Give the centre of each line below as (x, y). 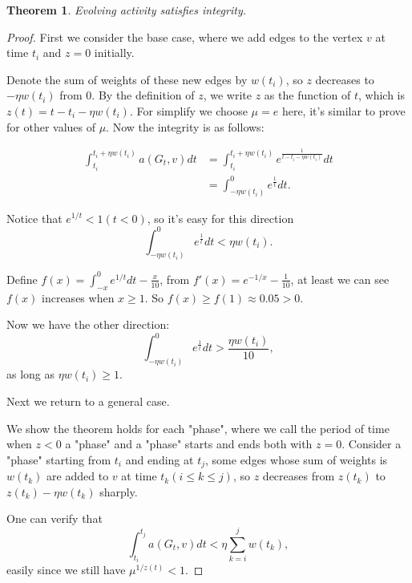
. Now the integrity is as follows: (185, 126)
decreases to (345, 79)
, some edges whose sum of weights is (297, 459)
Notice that (34, 218)
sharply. (119, 491)
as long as (31, 374)
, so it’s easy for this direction (220, 218)
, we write (228, 95)
